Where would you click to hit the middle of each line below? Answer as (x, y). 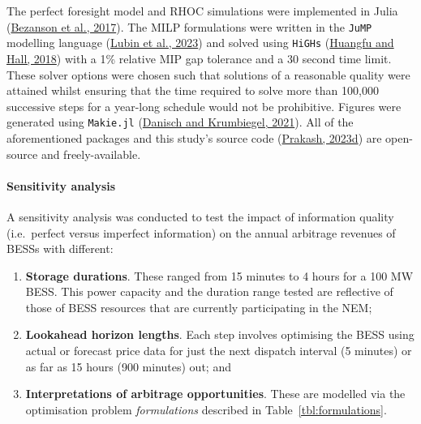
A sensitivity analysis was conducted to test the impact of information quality (200, 216)
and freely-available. (91, 154)
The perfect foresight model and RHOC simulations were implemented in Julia (202, 11)
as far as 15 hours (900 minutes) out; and (128, 366)
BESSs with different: (60, 248)
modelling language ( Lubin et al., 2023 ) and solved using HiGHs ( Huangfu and (200, 43)
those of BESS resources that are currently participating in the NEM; (199, 307)
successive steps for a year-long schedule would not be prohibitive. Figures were (204, 106)
